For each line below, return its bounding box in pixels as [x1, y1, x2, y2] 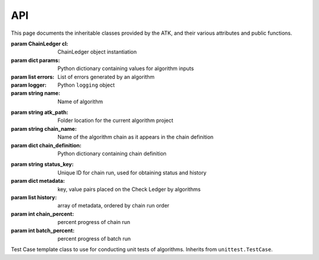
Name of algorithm [57, 98, 103, 105]
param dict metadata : [11, 177, 65, 185]
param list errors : [11, 73, 55, 80]
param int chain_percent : [11, 210, 74, 218]
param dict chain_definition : [11, 141, 82, 149]
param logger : [11, 81, 47, 88]
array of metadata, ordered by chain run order [57, 202, 170, 209]
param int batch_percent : [11, 227, 75, 234]
